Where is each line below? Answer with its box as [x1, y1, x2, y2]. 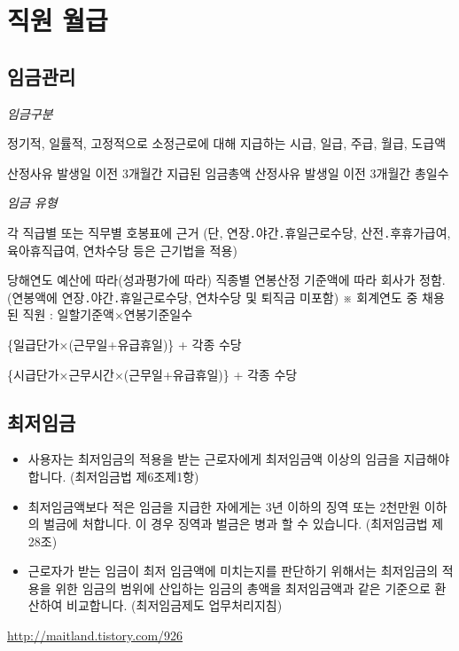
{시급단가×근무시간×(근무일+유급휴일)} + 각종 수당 [7, 365, 298, 383]
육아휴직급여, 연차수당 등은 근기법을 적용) [7, 240, 237, 259]
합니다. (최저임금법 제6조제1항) [27, 467, 199, 485]
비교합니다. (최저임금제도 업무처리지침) [66, 596, 283, 615]
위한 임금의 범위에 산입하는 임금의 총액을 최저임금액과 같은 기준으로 [55, 578, 431, 597]
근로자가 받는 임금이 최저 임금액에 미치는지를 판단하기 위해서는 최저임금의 [27, 561, 439, 580]
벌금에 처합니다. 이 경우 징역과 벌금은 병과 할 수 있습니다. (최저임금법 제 [43, 514, 444, 533]
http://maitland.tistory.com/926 [7, 626, 183, 645]
